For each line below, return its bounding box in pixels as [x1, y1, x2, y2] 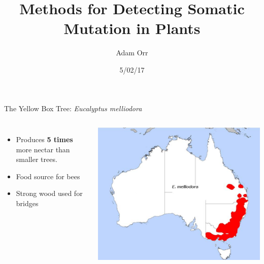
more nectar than [16, 144, 70, 154]
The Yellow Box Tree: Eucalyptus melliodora [4, 103, 142, 113]
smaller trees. [16, 154, 57, 164]
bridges [16, 198, 39, 209]
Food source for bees [16, 171, 80, 181]
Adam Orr [116, 47, 148, 58]
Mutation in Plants [63, 18, 201, 39]
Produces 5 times [16, 134, 73, 145]
